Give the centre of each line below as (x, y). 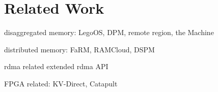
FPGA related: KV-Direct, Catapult (61, 83)
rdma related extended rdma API (56, 66)
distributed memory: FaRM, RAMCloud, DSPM (79, 49)
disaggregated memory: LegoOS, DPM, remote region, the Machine (109, 32)
